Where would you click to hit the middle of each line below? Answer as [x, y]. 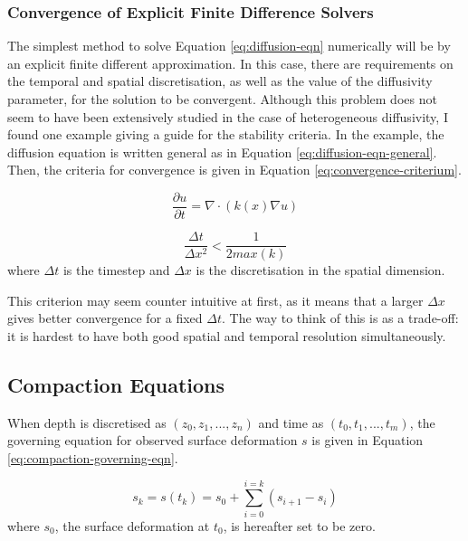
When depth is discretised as [87, 422]
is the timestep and [116, 270]
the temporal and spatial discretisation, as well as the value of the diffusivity [220, 81]
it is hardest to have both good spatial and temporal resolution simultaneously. [227, 335]
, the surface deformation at [132, 525]
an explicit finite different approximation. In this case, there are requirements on [230, 63]
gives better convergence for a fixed [105, 318]
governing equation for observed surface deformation [153, 440]
